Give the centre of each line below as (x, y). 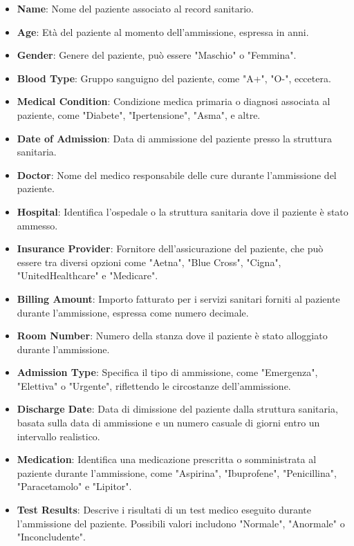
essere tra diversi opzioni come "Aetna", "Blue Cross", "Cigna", (149, 262)
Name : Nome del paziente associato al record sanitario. (135, 8)
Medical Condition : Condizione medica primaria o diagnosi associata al (174, 101)
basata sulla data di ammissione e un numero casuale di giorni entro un (168, 423)
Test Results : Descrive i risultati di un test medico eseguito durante (164, 510)
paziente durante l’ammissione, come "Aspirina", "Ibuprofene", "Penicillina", (177, 472)
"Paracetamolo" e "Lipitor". (74, 486)
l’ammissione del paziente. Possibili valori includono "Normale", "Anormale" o (181, 523)
